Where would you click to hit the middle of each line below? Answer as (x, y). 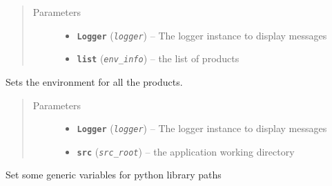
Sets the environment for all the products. (94, 81)
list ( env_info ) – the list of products (158, 58)
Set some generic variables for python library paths (114, 175)
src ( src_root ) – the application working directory (186, 151)
